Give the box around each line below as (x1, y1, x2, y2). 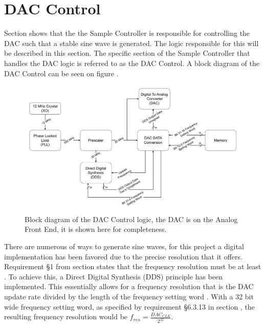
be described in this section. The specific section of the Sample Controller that (4, 48, 250, 58)
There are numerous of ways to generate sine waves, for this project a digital (4, 241, 244, 252)
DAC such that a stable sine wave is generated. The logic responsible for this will (4, 37, 259, 48)
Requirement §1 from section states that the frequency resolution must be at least (4, 261, 261, 272)
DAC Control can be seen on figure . (4, 68, 119, 78)
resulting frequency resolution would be (4, 311, 128, 322)
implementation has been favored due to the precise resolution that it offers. (4, 251, 242, 261)
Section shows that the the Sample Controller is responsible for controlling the (4, 28, 250, 38)
